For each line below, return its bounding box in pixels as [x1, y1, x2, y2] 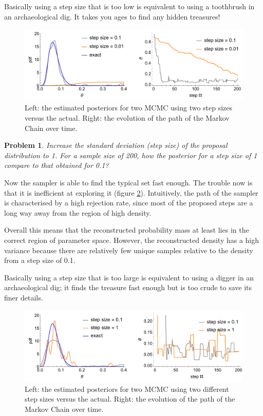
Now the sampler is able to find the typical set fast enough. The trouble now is [4, 177, 253, 188]
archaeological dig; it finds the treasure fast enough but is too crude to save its [4, 282, 252, 293]
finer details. [4, 292, 43, 302]
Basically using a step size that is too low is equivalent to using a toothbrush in [4, 1, 255, 11]
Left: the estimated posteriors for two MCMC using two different [25, 383, 229, 394]
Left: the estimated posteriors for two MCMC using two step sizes [25, 102, 233, 113]
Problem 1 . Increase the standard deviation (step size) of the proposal [4, 140, 228, 150]
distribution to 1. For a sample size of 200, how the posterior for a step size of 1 [4, 149, 257, 160]
